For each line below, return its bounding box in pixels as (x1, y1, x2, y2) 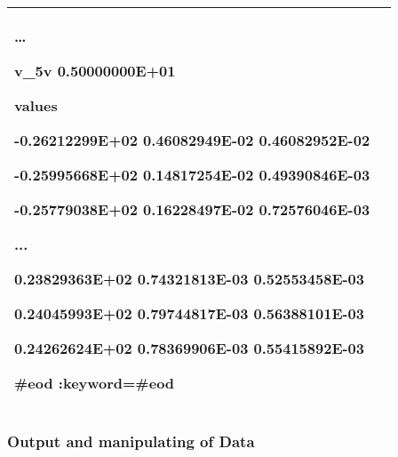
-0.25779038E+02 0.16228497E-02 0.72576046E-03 (14, 199, 370, 220)
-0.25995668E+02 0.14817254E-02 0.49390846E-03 (14, 164, 370, 185)
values (14, 95, 58, 116)
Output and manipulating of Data (7, 429, 255, 452)
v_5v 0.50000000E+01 (14, 60, 176, 81)
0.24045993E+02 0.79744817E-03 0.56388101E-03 (14, 303, 365, 324)
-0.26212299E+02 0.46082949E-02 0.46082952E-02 (14, 130, 370, 150)
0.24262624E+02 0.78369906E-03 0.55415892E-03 (14, 338, 365, 358)
